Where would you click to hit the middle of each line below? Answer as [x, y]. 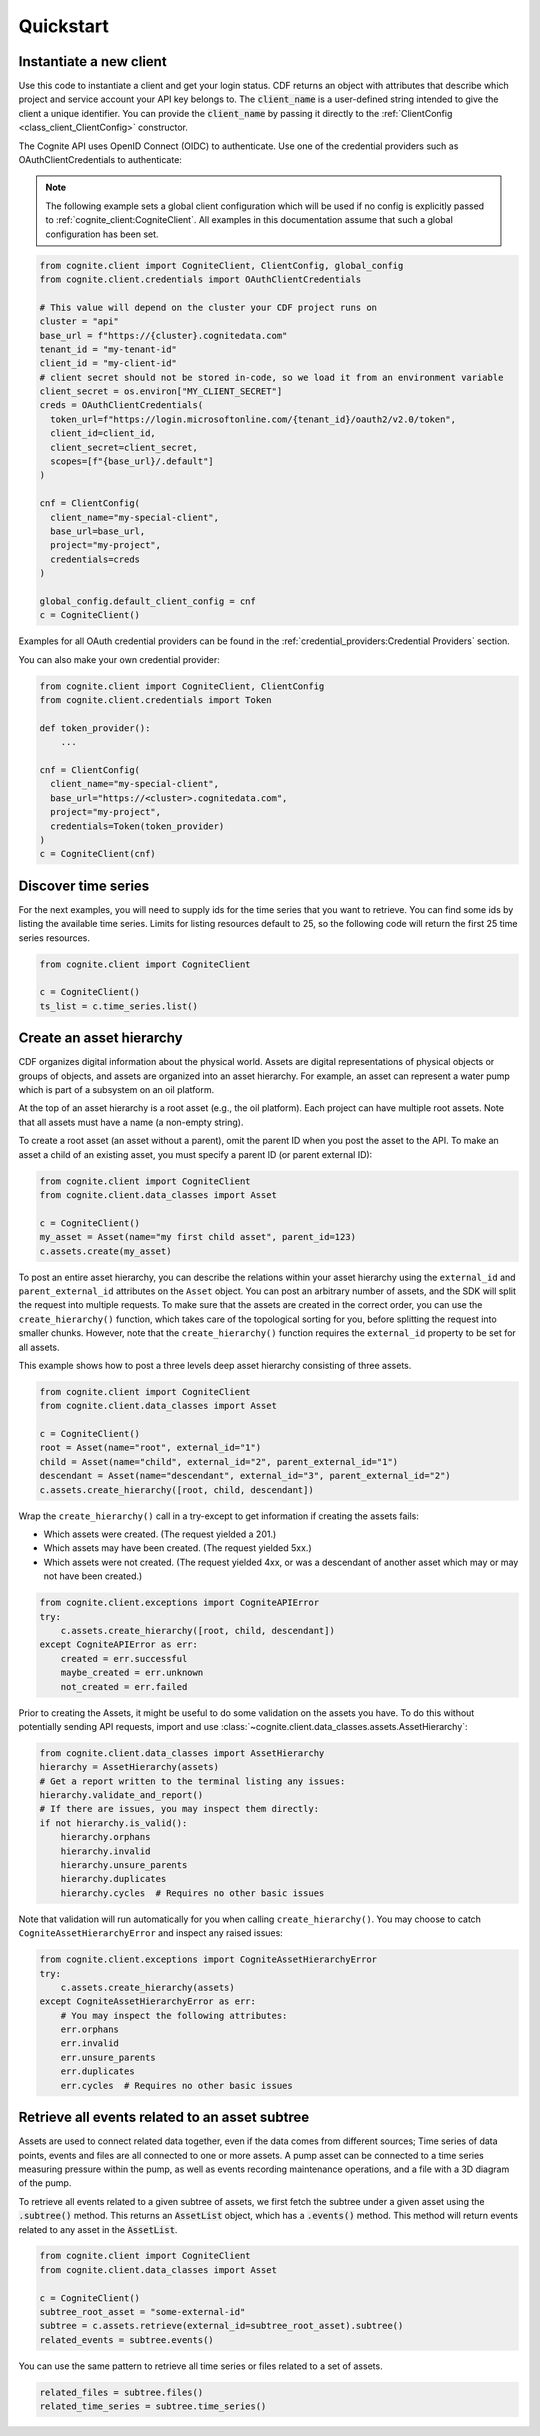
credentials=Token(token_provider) [137, 826]
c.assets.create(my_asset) [105, 1251]
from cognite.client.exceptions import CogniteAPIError [179, 1603]
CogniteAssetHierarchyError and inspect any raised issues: [151, 1933]
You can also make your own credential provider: [119, 659]
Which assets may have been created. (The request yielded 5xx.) [177, 1548]
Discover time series [84, 885]
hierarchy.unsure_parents [124, 1865]
